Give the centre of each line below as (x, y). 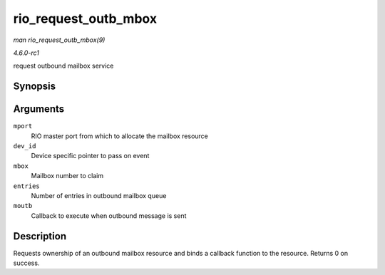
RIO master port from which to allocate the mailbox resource (119, 136)
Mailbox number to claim (67, 176)
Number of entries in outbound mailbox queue (99, 195)
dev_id (25, 146)
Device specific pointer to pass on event (90, 156)
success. (26, 263)
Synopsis (35, 87)
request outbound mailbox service (63, 66)
